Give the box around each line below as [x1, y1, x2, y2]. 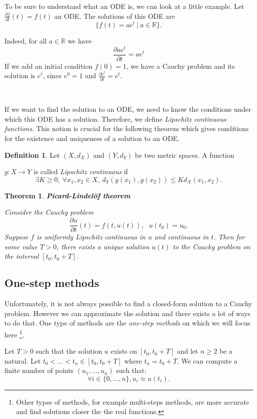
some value [4, 241, 37, 251]
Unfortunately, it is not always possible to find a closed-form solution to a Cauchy [4, 298, 253, 309]
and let [177, 346, 198, 356]
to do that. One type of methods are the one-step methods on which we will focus [4, 318, 251, 328]
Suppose [4, 232, 29, 242]
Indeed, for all [4, 35, 47, 46]
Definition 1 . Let [4, 149, 60, 160]
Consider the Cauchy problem [4, 207, 94, 217]
